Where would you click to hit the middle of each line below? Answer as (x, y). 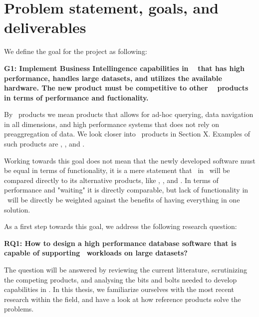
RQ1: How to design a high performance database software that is (120, 243)
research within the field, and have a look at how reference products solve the (123, 299)
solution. (17, 209)
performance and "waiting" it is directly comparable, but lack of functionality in (126, 190)
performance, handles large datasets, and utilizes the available (113, 78)
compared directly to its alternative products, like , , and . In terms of (111, 180)
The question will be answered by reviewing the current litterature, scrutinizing (126, 269)
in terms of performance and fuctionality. (76, 97)
